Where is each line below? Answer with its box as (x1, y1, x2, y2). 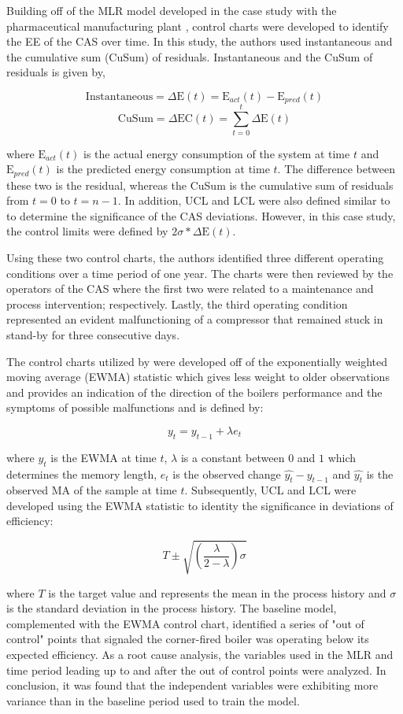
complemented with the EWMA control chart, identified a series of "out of (6, 615, 364, 631)
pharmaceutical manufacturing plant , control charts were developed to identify (6, 17, 389, 34)
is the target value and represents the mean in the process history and (48, 584, 386, 601)
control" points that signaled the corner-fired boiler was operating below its (6, 631, 369, 647)
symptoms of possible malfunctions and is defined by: (6, 399, 264, 416)
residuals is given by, (6, 64, 105, 80)
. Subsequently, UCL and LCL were (184, 482, 357, 498)
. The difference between (277, 161, 395, 177)
